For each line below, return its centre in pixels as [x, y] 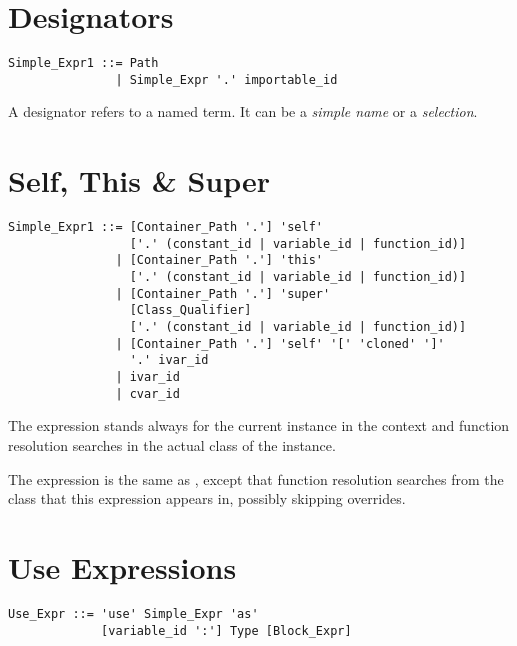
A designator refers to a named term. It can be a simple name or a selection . [243, 111]
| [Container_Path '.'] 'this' [219, 260]
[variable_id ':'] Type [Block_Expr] [226, 630]
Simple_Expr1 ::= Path [83, 63]
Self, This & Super [139, 180]
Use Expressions [122, 566]
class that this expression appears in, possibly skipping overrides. [207, 498]
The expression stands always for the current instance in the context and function [259, 425]
